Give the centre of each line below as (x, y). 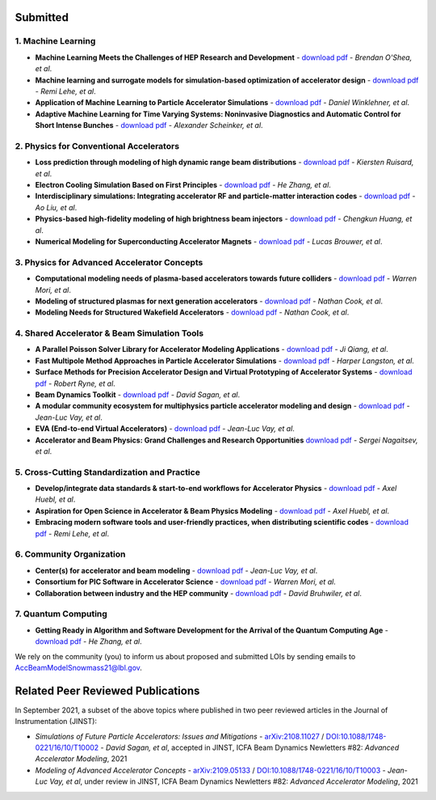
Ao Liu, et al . (56, 207)
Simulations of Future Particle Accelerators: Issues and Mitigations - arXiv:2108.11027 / (180, 736)
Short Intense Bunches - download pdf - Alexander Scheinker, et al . (149, 125)
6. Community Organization (70, 554)
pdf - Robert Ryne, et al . (75, 383)
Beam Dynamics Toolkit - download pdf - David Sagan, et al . (138, 395)
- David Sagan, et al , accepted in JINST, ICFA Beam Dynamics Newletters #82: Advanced (250, 747)
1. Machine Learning (55, 41)
